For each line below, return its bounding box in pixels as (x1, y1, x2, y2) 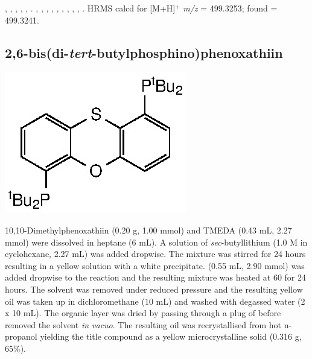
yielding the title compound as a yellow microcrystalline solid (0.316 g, (40, 330, 302, 343)
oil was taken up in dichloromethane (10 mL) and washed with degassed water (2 (5, 294, 305, 307)
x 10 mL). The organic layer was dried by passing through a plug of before (5, 307, 281, 319)
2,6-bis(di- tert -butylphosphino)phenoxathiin (5, 43, 283, 62)
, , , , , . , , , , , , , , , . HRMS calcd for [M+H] (5, 2, 176, 14)
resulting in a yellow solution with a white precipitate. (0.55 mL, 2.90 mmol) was (5, 259, 305, 272)
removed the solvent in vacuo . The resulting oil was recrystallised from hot (5, 318, 282, 331)
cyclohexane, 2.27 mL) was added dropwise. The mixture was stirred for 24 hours (5, 247, 306, 260)
